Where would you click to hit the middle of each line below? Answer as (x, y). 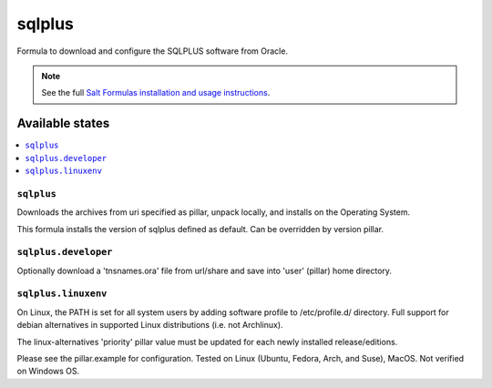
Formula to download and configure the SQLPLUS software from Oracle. (153, 51)
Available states (63, 123)
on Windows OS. (48, 371)
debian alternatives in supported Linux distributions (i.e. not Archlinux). (150, 325)
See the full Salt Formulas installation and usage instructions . (156, 93)
